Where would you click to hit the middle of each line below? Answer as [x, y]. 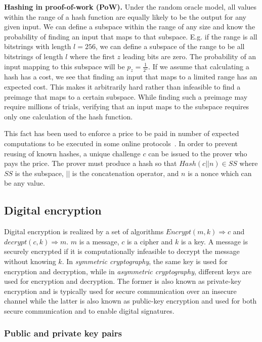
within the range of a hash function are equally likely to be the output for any [125, 16]
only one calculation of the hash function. [69, 116]
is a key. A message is [214, 241]
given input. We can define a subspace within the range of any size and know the [130, 27]
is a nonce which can [220, 173]
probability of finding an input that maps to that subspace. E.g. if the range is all [131, 36]
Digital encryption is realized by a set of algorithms [84, 231]
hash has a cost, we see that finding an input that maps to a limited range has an [131, 77]
